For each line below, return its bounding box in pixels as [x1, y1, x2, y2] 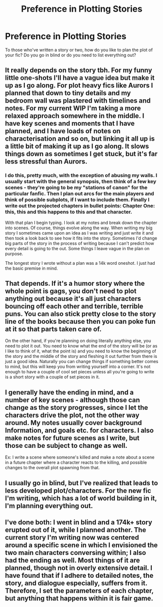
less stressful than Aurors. [5, 157, 88, 166]
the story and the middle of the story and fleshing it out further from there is [5, 353, 157, 359]
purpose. [5, 251, 23, 257]
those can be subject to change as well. [5, 441, 127, 450]
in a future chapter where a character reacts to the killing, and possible [5, 460, 147, 465]
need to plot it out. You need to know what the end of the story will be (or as [5, 343, 158, 349]
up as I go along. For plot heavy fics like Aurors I [5, 81, 153, 90]
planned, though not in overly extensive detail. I [5, 564, 152, 572]
